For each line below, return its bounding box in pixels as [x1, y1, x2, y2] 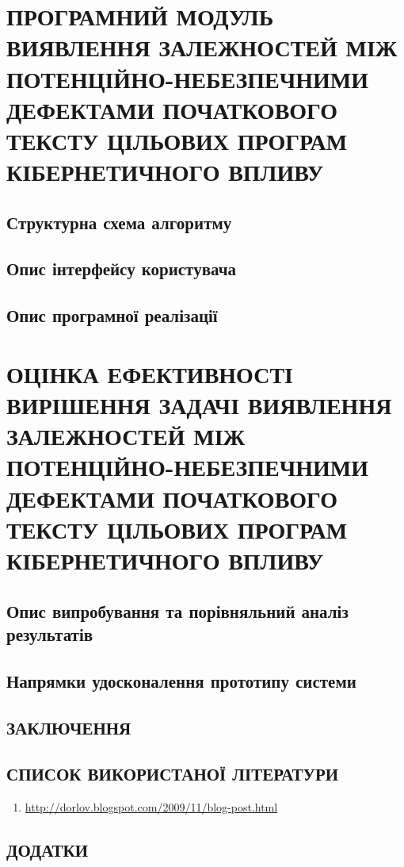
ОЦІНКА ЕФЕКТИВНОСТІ [6, 357, 294, 389]
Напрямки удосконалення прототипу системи [6, 668, 356, 692]
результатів [6, 621, 93, 646]
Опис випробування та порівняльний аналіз [6, 598, 349, 623]
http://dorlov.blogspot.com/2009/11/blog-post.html [25, 799, 278, 815]
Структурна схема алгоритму [6, 209, 232, 234]
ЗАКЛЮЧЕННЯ [6, 715, 131, 739]
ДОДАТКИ [6, 838, 89, 862]
